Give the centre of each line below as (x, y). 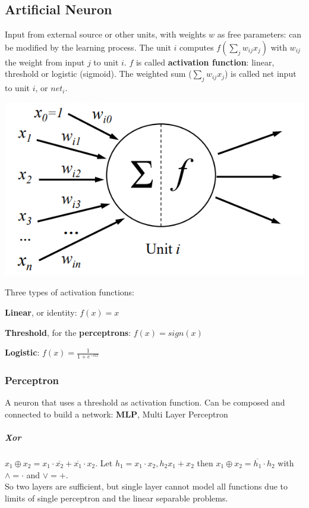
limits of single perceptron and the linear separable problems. (116, 498)
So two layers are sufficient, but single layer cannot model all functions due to (146, 486)
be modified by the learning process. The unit (88, 47)
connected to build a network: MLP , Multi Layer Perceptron (116, 414)
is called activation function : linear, (205, 62)
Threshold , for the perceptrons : (68, 332)
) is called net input (260, 74)
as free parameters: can (259, 34)
